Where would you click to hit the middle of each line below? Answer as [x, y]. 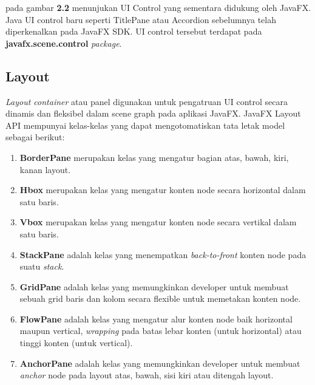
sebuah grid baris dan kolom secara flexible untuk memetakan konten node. [160, 298]
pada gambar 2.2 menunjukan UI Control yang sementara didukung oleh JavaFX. [158, 7]
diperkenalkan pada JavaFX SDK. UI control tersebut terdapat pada [134, 31]
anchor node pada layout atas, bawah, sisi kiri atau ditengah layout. [147, 375]
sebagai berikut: [35, 137]
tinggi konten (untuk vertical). [76, 343]
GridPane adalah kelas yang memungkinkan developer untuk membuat [154, 286]
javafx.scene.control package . [64, 43]
